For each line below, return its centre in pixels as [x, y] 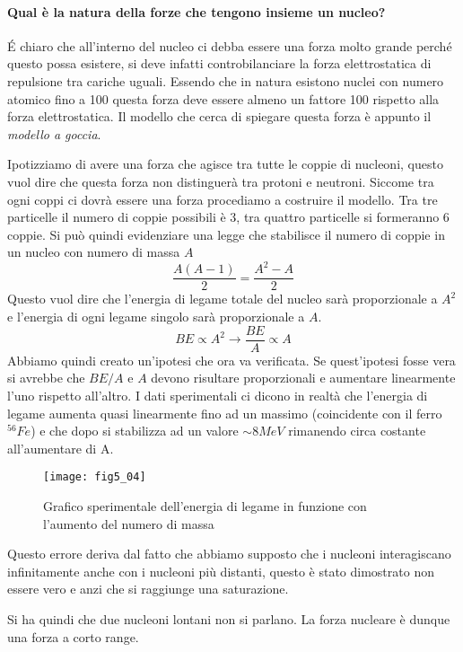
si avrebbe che [46, 378]
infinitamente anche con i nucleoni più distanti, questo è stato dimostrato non [221, 571]
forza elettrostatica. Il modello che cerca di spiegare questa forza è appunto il [219, 116]
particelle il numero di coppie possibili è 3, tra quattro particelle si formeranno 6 [228, 217]
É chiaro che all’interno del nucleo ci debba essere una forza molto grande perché [230, 45]
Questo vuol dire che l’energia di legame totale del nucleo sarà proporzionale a [223, 299]
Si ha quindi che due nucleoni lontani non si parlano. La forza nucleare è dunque [229, 618]
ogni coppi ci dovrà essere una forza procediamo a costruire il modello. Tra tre [223, 199]
